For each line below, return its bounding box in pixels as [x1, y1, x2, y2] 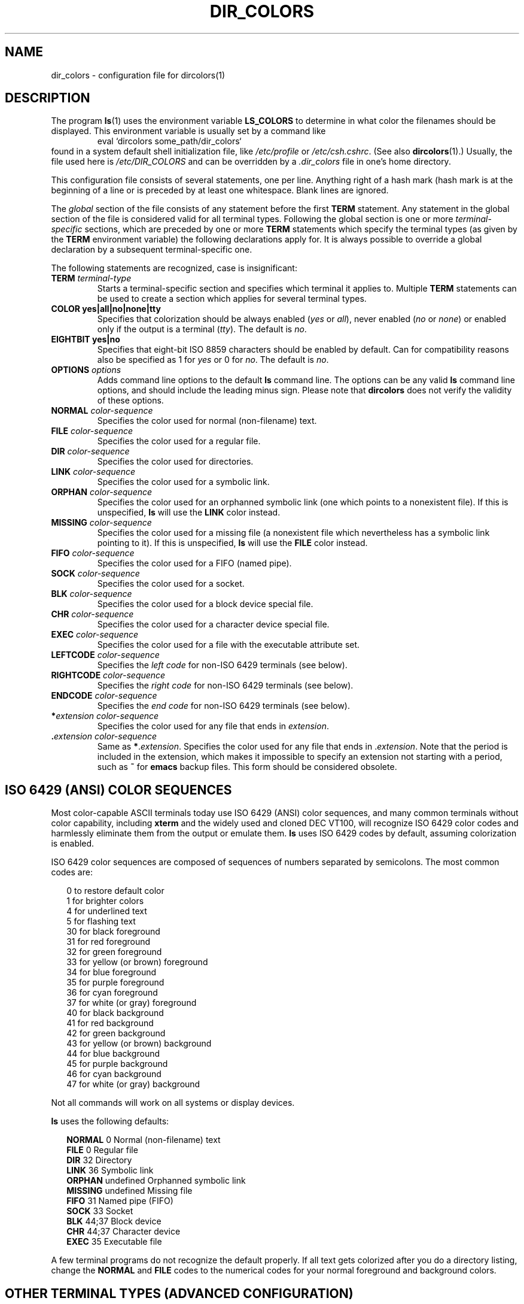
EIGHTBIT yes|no [51, 334, 120, 345]
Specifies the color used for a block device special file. [97, 599, 313, 609]
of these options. [97, 395, 164, 406]
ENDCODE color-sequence [51, 690, 157, 701]
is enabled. [51, 838, 95, 849]
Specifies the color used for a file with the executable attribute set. [97, 639, 360, 650]
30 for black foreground [66, 926, 160, 937]
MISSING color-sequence [51, 517, 152, 528]
